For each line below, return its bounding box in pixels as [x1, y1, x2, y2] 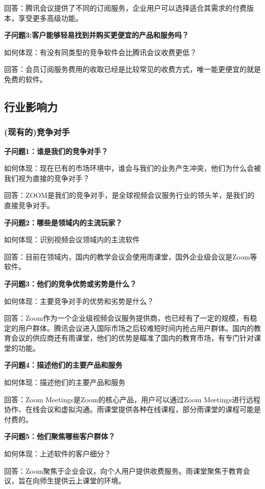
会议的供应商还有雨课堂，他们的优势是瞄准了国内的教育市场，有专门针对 [11, 332, 254, 343]
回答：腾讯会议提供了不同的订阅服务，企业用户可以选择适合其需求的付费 [4, 3, 247, 13]
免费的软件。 [4, 73, 47, 84]
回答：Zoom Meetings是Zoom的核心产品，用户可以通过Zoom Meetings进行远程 [4, 394, 260, 404]
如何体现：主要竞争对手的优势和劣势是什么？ [4, 295, 154, 306]
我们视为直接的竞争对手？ [4, 172, 90, 183]
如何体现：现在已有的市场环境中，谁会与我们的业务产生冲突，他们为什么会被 [4, 163, 261, 173]
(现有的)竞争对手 [4, 125, 70, 138]
